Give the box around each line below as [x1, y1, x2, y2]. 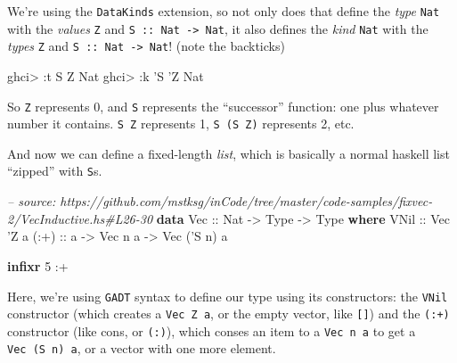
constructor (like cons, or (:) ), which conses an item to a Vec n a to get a [7, 321, 416, 340]
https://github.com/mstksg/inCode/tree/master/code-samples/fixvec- [60, 192, 433, 210]
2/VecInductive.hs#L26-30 [7, 209, 153, 227]
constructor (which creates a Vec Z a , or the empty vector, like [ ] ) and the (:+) [7, 304, 450, 323]
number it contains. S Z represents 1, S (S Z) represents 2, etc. [7, 114, 355, 133]
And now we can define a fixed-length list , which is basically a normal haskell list [7, 144, 450, 162]
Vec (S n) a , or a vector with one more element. [7, 339, 276, 358]
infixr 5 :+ [7, 256, 69, 275]
